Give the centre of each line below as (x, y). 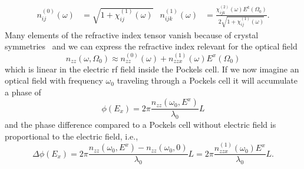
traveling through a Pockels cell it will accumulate (207, 80)
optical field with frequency (54, 80)
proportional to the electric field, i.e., (72, 136)
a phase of (23, 92)
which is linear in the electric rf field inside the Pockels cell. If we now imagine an (152, 69)
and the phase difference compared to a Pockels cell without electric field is (141, 125)
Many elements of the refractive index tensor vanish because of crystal (132, 34)
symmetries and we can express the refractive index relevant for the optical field (151, 46)
